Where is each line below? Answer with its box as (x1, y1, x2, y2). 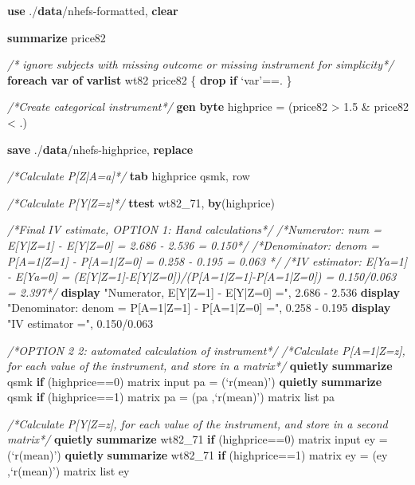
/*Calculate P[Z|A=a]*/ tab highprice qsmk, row (7, 168, 250, 184)
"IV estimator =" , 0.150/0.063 (7, 314, 154, 331)
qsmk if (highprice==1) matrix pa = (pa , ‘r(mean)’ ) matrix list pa (7, 388, 335, 405)
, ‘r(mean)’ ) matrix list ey (7, 462, 130, 479)
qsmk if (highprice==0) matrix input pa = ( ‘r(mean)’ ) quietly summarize (7, 373, 382, 389)
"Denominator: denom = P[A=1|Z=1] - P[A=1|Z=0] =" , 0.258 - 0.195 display (7, 299, 391, 316)
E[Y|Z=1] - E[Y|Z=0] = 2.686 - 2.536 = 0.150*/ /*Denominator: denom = (7, 236, 379, 253)
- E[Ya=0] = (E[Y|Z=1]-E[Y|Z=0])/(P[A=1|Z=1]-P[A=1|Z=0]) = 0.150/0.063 (7, 268, 397, 285)
